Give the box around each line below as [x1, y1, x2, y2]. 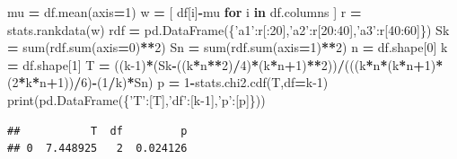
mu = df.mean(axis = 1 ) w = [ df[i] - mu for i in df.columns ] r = [7, 3, 362, 21]
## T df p [7, 124, 188, 137]
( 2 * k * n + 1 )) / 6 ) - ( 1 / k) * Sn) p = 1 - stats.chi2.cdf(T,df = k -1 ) [7, 73, 329, 92]
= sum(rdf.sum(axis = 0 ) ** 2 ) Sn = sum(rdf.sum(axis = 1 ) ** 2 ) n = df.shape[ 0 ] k [7, 38, 448, 57]
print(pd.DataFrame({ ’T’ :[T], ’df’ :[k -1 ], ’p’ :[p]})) [7, 90, 266, 109]
